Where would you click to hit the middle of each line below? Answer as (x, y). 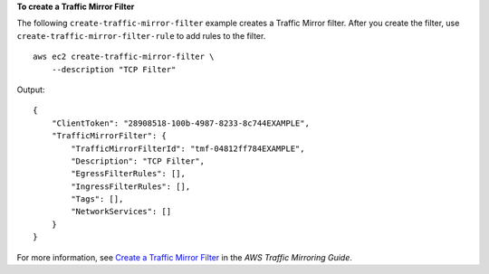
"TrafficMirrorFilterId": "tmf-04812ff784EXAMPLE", (188, 148)
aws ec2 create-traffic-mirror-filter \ (124, 57)
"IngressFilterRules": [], (131, 186)
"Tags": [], (97, 199)
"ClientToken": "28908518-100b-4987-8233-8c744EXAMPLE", (180, 123)
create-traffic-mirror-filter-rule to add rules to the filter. (141, 35)
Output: (31, 90)
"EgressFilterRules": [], (128, 174)
